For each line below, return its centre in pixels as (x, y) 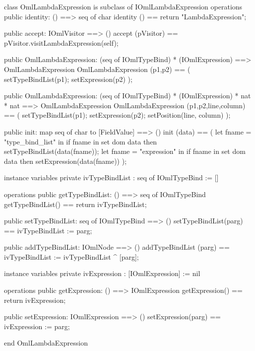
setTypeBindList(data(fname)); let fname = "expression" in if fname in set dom (125, 151)
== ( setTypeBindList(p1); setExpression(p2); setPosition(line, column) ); (117, 115)
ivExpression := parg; (37, 326)
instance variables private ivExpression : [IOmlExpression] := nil (102, 273)
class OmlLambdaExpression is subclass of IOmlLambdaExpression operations (123, 6)
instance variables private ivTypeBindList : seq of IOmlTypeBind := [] (111, 177)
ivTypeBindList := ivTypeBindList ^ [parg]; (71, 256)
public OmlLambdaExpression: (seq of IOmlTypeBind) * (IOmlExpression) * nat (127, 96)
